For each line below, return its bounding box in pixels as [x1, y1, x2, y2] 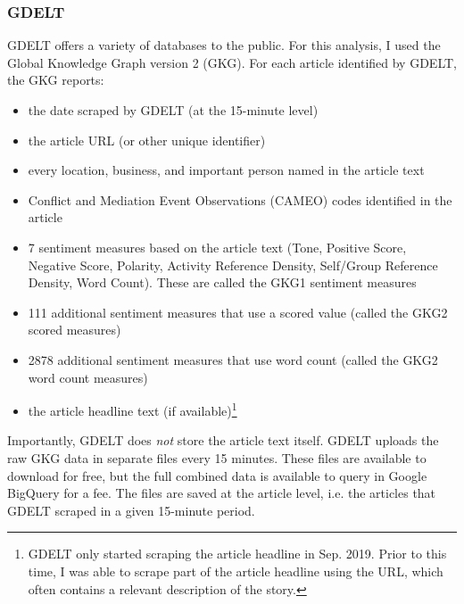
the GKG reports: [7, 70, 104, 89]
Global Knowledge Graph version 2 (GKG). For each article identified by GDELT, [7, 53, 457, 71]
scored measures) [28, 320, 121, 339]
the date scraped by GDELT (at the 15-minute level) [28, 101, 319, 119]
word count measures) [28, 368, 148, 386]
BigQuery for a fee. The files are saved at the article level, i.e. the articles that [7, 484, 436, 502]
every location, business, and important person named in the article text [28, 161, 425, 179]
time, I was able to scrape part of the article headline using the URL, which [28, 561, 443, 580]
